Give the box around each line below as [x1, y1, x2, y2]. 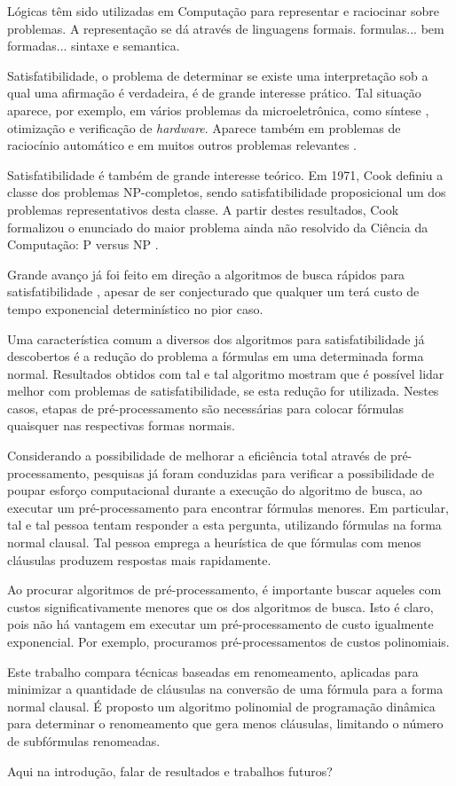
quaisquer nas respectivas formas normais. [7, 416, 235, 435]
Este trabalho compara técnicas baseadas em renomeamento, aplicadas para [7, 662, 419, 680]
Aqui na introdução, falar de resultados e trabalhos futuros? [7, 761, 333, 780]
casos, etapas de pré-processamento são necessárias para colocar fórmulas [7, 398, 404, 417]
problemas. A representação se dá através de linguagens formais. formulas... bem [7, 19, 444, 37]
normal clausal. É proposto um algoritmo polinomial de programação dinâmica [7, 696, 436, 715]
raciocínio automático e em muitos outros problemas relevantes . [7, 136, 357, 154]
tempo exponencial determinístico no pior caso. [7, 299, 263, 318]
